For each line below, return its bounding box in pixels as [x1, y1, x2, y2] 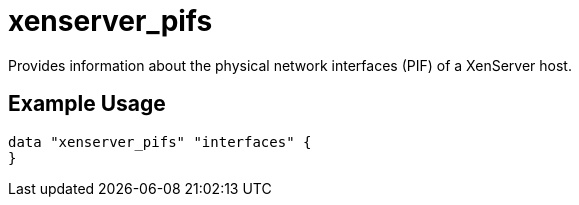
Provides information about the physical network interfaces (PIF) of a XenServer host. [8, 56, 572, 74]
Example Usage [8, 91, 166, 117]
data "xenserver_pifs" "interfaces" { [8, 133, 312, 150]
